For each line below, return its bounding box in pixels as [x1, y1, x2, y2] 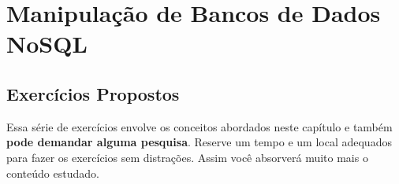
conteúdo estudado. [6, 164, 99, 181]
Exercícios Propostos [6, 81, 180, 105]
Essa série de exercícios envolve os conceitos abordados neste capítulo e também [6, 118, 393, 134]
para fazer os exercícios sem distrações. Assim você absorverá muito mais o [6, 149, 368, 165]
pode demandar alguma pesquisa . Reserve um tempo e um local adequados [6, 134, 392, 150]
